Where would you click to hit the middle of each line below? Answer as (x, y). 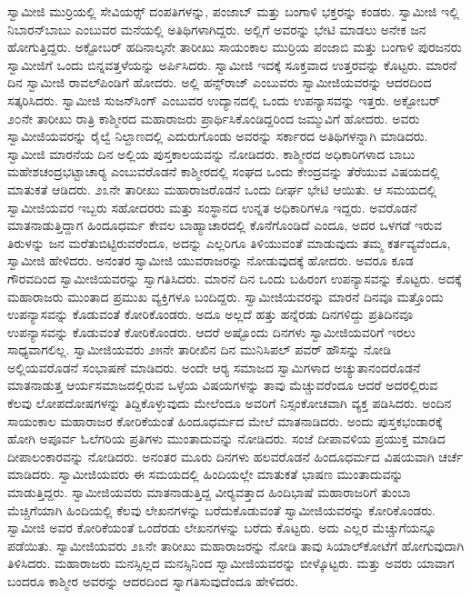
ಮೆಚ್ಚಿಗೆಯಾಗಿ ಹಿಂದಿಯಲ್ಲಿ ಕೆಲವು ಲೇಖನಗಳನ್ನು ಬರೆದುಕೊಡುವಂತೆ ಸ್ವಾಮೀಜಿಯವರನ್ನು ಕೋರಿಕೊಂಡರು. (222, 509)
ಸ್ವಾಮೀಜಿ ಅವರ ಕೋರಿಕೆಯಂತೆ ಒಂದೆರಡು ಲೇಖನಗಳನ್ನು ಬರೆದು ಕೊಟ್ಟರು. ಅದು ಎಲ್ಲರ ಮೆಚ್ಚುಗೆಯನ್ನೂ (222, 528)
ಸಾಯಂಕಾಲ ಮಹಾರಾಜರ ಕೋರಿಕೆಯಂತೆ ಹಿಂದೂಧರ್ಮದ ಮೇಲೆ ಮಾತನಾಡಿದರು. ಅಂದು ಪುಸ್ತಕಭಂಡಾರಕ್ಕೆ (225, 420)
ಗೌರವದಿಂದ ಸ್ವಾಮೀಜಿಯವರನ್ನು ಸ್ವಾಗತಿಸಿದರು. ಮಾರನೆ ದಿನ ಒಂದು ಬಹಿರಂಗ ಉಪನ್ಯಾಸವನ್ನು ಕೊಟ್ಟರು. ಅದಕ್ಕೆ (235, 278)
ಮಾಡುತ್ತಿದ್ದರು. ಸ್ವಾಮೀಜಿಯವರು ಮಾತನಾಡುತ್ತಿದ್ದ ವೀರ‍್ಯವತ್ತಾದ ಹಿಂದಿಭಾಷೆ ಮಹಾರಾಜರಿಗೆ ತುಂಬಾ (209, 492)
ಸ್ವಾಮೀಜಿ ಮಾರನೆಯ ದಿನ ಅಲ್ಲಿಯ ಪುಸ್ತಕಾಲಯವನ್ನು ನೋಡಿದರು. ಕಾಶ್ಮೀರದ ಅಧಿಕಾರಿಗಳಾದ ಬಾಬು (211, 153)
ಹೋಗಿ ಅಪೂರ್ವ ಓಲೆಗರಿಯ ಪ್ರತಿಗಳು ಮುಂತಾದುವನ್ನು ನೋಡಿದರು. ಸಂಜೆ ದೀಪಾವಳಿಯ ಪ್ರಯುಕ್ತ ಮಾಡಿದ (226, 439)
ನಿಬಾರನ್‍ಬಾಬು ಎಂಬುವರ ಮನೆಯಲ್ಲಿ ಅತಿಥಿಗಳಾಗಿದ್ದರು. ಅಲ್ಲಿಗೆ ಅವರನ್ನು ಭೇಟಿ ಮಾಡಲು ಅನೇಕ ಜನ (217, 29)
